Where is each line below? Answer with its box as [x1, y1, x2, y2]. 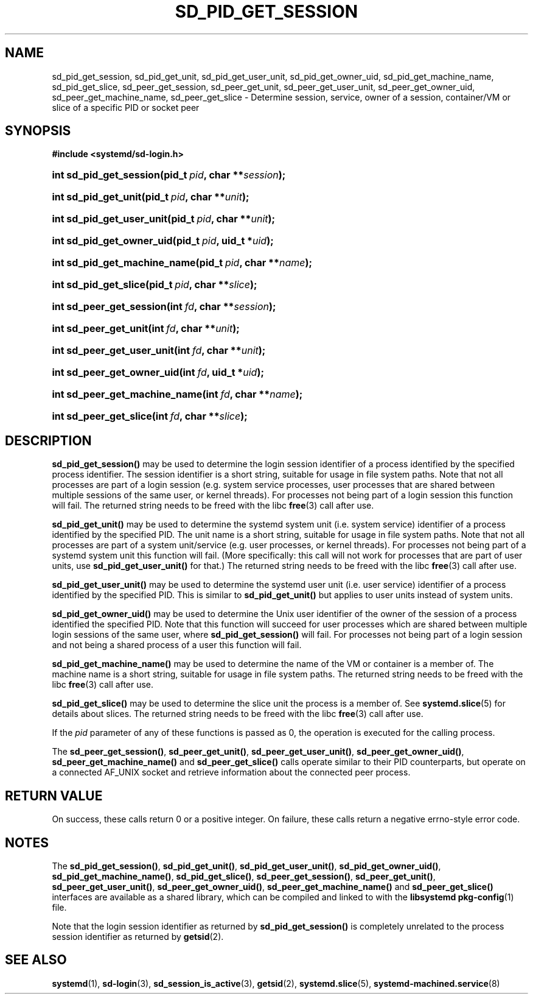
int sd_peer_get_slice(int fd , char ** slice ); [52, 410, 248, 423]
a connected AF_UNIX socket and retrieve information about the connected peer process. [52, 767, 411, 778]
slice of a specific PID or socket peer [52, 102, 200, 113]
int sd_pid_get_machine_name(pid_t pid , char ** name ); [52, 256, 312, 269]
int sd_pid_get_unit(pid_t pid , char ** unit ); [52, 191, 249, 203]
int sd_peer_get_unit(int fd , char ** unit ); [52, 322, 240, 335]
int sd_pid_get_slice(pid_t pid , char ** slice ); [52, 278, 257, 291]
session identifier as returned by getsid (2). [52, 931, 224, 942]
